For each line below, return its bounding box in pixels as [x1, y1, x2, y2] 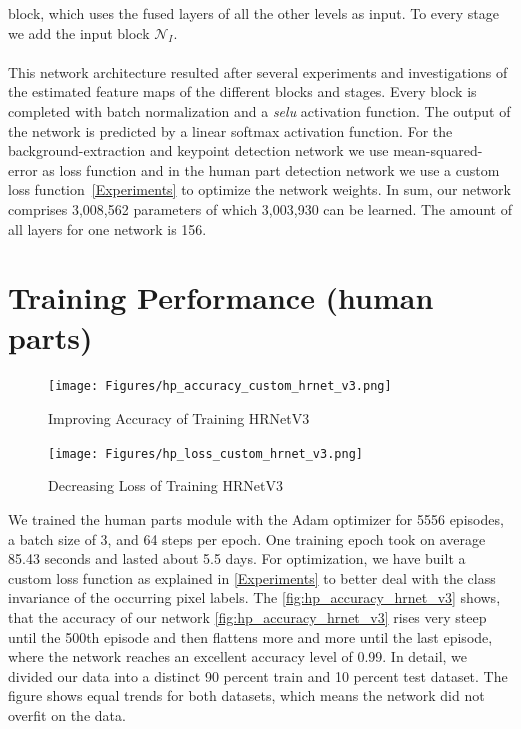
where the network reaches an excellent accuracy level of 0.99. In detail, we [8, 646, 468, 667]
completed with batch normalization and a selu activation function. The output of [8, 100, 511, 121]
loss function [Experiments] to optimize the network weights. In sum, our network [8, 179, 511, 200]
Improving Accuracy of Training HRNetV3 [48, 408, 310, 429]
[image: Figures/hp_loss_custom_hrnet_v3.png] [48, 446, 363, 461]
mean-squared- [393, 140, 483, 161]
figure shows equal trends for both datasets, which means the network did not [8, 685, 485, 706]
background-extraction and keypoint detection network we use [8, 140, 389, 161]
